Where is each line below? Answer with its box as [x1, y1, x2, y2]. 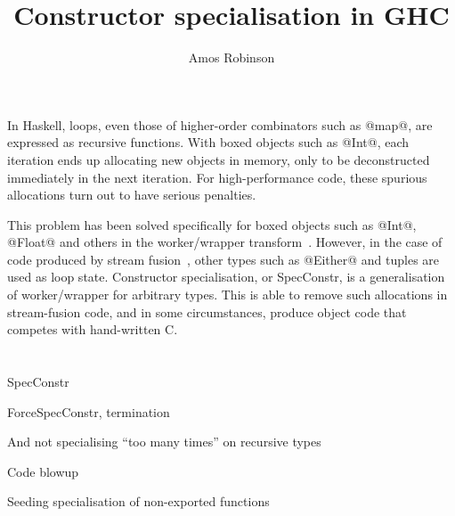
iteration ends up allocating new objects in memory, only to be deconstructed [7, 150, 430, 168]
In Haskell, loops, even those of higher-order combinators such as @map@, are [7, 115, 433, 134]
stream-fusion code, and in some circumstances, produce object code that [7, 302, 407, 321]
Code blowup [7, 462, 79, 480]
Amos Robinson [188, 48, 275, 67]
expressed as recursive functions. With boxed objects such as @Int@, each [7, 133, 410, 152]
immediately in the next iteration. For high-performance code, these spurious [7, 168, 427, 186]
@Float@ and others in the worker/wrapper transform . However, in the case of [7, 233, 443, 251]
